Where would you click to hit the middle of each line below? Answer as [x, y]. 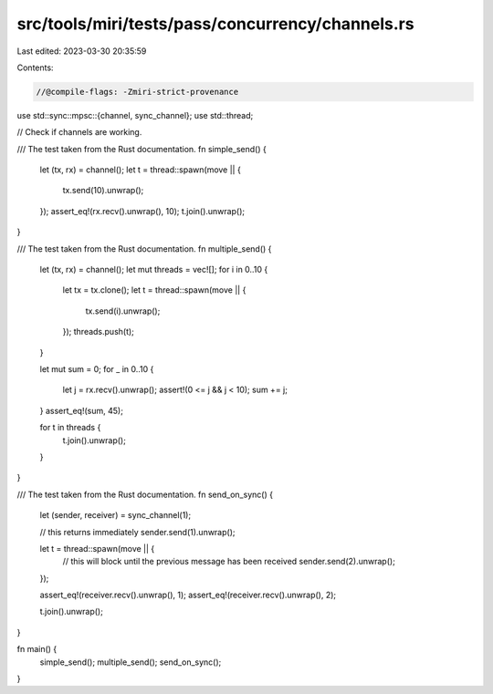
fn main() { [37, 649]
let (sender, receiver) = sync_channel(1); [115, 515]
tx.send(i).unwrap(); [123, 311]
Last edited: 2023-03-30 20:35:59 [82, 51]
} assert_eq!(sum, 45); [81, 410]
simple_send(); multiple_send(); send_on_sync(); [131, 662]
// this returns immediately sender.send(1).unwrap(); [137, 532]
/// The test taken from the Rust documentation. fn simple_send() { [142, 149]
